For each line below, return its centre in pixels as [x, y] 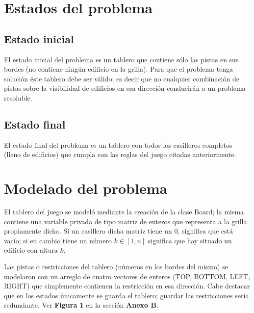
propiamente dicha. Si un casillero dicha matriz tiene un [88, 231]
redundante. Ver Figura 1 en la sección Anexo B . [81, 305]
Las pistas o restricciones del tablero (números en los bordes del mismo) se [116, 267]
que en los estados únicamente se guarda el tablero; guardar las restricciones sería [127, 295]
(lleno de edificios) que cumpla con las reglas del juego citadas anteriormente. [120, 154]
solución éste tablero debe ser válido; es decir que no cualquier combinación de [122, 78]
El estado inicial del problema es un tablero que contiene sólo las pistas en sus [121, 59]
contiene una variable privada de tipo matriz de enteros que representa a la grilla [126, 221]
